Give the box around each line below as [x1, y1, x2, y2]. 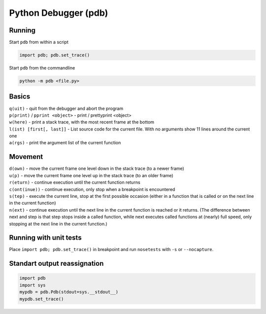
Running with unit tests [9, 234, 82, 242]
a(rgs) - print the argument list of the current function [9, 140, 121, 146]
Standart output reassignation [9, 259, 104, 268]
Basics [9, 93, 31, 101]
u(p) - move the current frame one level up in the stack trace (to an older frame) [9, 172, 173, 178]
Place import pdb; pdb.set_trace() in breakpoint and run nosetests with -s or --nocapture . [9, 247, 214, 252]
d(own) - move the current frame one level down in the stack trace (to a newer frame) [9, 165, 184, 172]
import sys [19, 282, 46, 288]
